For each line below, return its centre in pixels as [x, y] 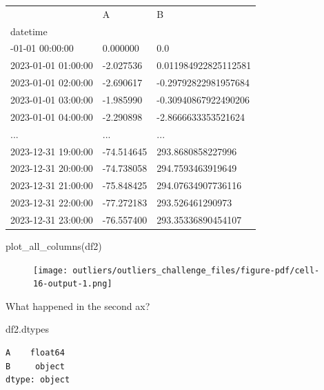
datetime [29, 31]
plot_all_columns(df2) [54, 245]
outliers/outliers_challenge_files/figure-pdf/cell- [196, 270]
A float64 [35, 353]
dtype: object [38, 380]
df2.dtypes [28, 329]
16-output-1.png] [73, 284]
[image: [51, 270]
